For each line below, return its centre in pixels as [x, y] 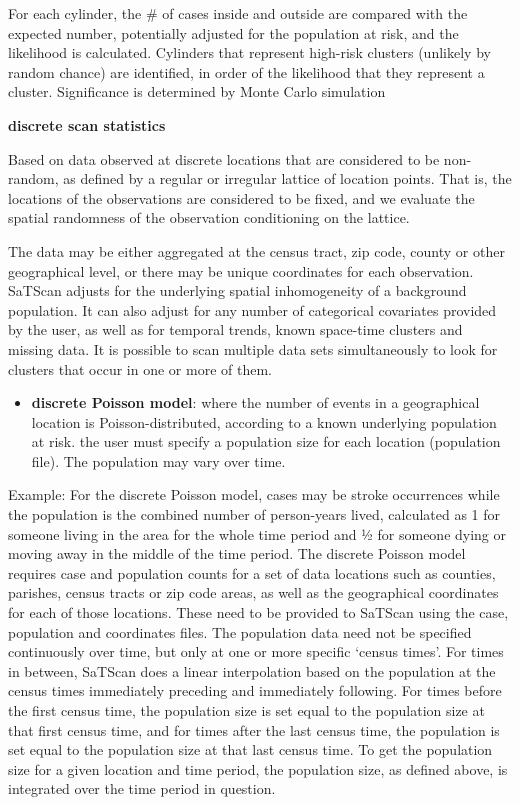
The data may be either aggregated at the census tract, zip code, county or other [256, 250]
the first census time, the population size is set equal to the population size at [246, 710]
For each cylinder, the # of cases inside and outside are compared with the [238, 13]
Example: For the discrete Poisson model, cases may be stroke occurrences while [254, 494]
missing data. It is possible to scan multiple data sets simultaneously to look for [253, 348]
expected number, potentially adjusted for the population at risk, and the [233, 32]
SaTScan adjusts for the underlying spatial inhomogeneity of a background [237, 290]
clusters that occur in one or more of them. [140, 368]
